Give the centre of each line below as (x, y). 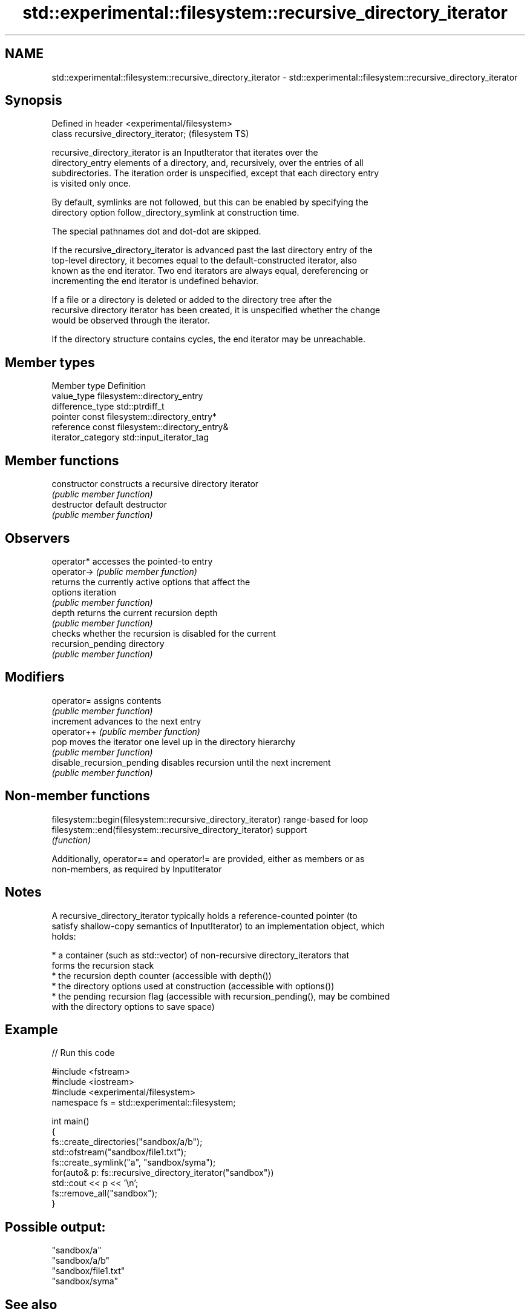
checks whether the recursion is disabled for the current (164, 633)
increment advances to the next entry (126, 721)
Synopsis (34, 101)
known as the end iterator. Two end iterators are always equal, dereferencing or (210, 271)
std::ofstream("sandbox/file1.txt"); (119, 1152)
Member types (50, 362)
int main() (70, 1121)
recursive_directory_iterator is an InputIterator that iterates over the (185, 153)
